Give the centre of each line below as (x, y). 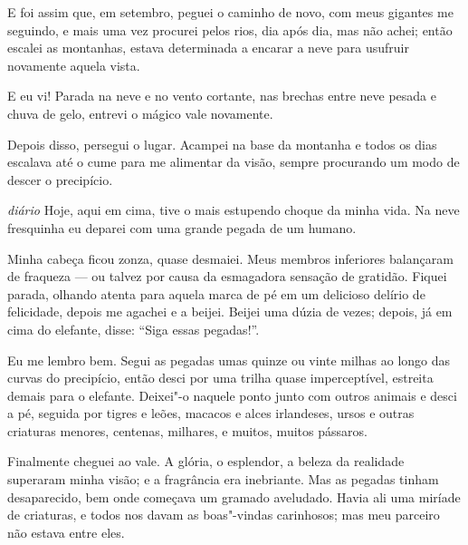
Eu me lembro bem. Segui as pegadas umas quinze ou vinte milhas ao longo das (229, 360)
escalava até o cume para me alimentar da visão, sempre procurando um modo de (234, 162)
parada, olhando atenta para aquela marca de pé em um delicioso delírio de (216, 293)
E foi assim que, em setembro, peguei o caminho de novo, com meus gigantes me (230, 12)
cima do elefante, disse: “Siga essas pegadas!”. (134, 329)
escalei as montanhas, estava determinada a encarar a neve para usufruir (208, 48)
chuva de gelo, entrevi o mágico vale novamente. (140, 113)
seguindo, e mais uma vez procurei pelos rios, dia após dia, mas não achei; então (230, 29)
